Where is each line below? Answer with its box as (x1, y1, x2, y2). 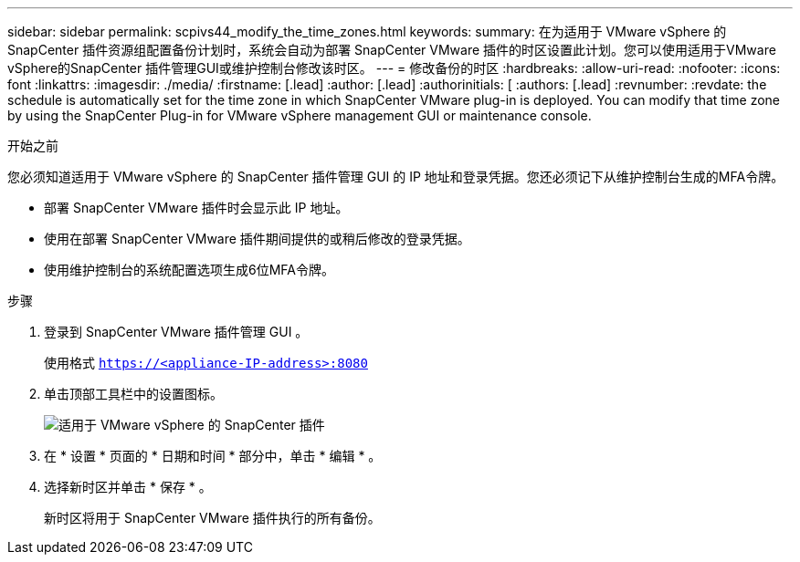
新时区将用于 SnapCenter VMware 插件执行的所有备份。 (44, 510, 381, 526)
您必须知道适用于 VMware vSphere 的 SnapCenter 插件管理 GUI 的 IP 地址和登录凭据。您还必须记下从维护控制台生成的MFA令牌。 (7, 169, 784, 184)
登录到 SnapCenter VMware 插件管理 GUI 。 (44, 324, 309, 339)
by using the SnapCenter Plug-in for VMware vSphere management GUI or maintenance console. (7, 108, 592, 123)
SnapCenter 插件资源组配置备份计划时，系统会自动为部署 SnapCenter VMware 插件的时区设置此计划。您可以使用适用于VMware (7, 42, 776, 57)
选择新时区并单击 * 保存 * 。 (44, 479, 212, 494)
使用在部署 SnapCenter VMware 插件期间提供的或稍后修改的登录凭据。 (44, 231, 470, 246)
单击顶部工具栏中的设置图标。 (44, 386, 223, 401)
